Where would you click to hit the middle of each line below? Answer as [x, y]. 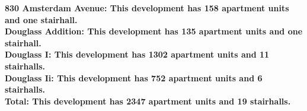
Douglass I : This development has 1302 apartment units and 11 [137, 54]
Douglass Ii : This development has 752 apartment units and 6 [134, 77]
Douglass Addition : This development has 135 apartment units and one [154, 31]
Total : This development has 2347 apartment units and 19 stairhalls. [148, 101]
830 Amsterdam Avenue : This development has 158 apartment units [147, 8]
